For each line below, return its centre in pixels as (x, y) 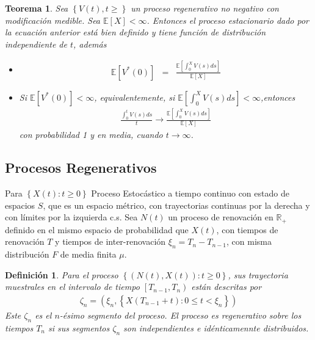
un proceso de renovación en (221, 217)
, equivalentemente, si (135, 97)
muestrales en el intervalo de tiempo (72, 287)
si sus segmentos (79, 327)
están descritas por (226, 287)
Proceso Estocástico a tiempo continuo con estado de (190, 193)
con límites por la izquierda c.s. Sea (71, 217)
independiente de (36, 44)
